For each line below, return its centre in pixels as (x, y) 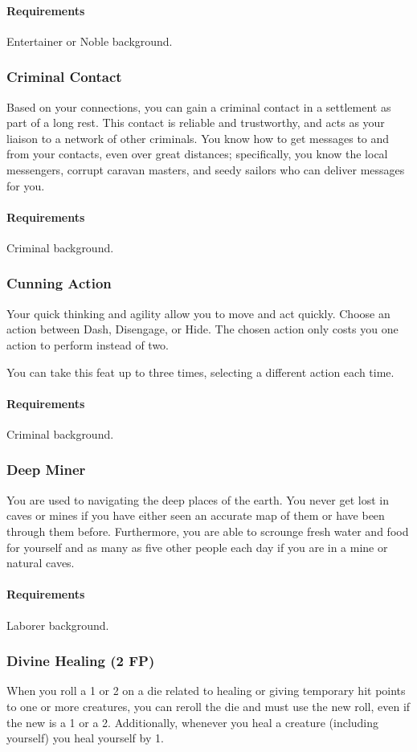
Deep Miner (46, 470)
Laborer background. (58, 625)
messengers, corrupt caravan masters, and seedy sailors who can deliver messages (206, 169)
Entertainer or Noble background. (90, 41)
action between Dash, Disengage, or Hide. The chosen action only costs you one (202, 329)
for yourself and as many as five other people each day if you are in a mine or (197, 547)
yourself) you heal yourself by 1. (85, 738)
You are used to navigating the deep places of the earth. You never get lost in (198, 499)
